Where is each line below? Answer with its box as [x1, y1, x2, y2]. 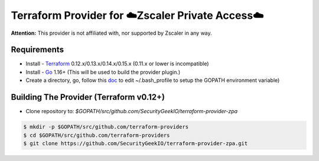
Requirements [11, 45, 64, 55]
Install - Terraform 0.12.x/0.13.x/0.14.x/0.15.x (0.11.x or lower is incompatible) [25, 60, 209, 67]
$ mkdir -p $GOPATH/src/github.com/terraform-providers [23, 124, 189, 130]
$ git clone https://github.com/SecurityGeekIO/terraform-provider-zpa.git [23, 140, 248, 147]
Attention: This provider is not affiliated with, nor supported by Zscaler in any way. [11, 29, 212, 37]
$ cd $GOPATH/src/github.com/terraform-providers [23, 132, 170, 139]
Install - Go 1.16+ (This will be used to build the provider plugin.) [25, 68, 181, 75]
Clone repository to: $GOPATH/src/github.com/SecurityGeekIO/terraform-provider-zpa [25, 108, 238, 115]
